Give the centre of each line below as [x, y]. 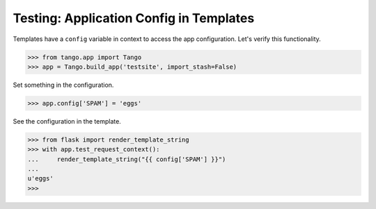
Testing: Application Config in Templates [134, 18]
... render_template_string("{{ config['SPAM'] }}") [127, 159]
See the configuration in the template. [67, 121]
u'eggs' [40, 178]
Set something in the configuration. [63, 85]
